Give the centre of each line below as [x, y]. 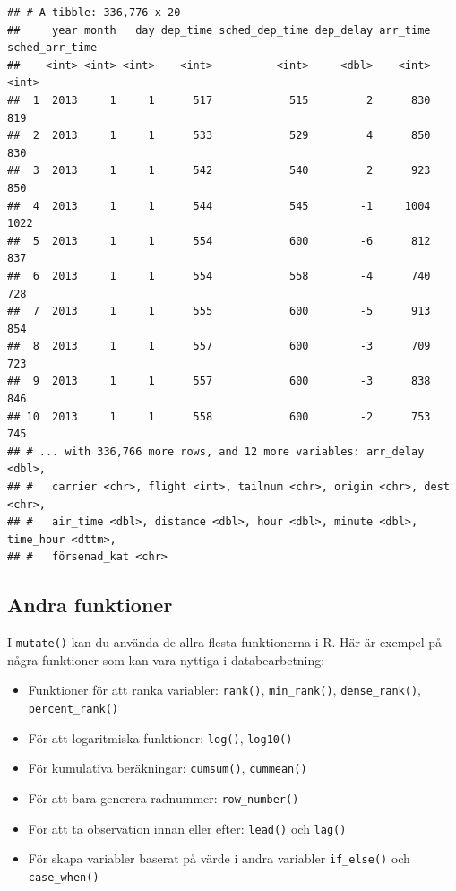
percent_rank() [73, 709]
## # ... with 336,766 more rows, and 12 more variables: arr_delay [216, 451]
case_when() [64, 878]
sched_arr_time [52, 48]
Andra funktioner [90, 605]
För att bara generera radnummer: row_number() [163, 798]
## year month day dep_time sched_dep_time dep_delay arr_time [219, 30]
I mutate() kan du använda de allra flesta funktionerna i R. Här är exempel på [225, 642]
